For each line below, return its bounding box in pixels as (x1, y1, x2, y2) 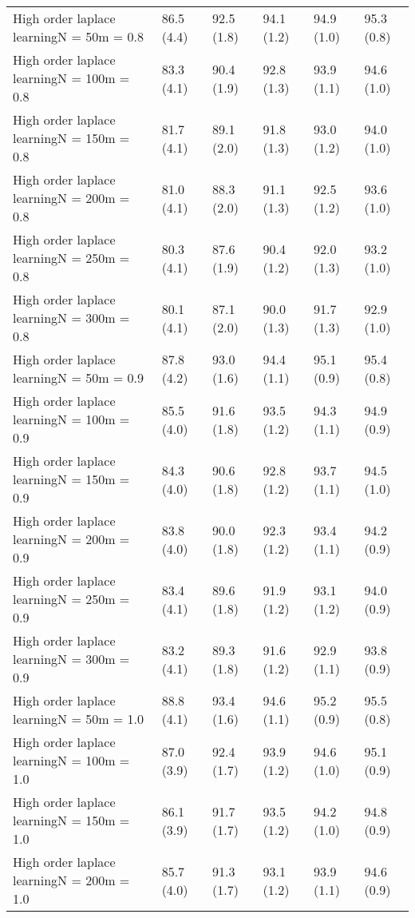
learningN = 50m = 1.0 (13, 709, 144, 728)
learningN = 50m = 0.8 (13, 27, 144, 46)
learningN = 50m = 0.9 (13, 368, 144, 387)
